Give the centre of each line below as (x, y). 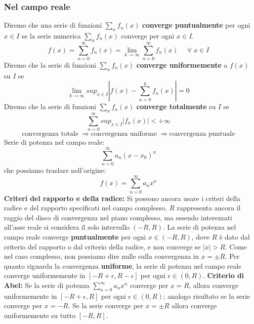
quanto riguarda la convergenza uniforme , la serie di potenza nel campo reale (123, 265)
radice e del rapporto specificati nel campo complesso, (85, 208)
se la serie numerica (51, 36)
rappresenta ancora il (209, 208)
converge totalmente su (176, 106)
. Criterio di (223, 275)
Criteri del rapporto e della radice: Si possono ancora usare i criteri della (122, 198)
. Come (236, 246)
